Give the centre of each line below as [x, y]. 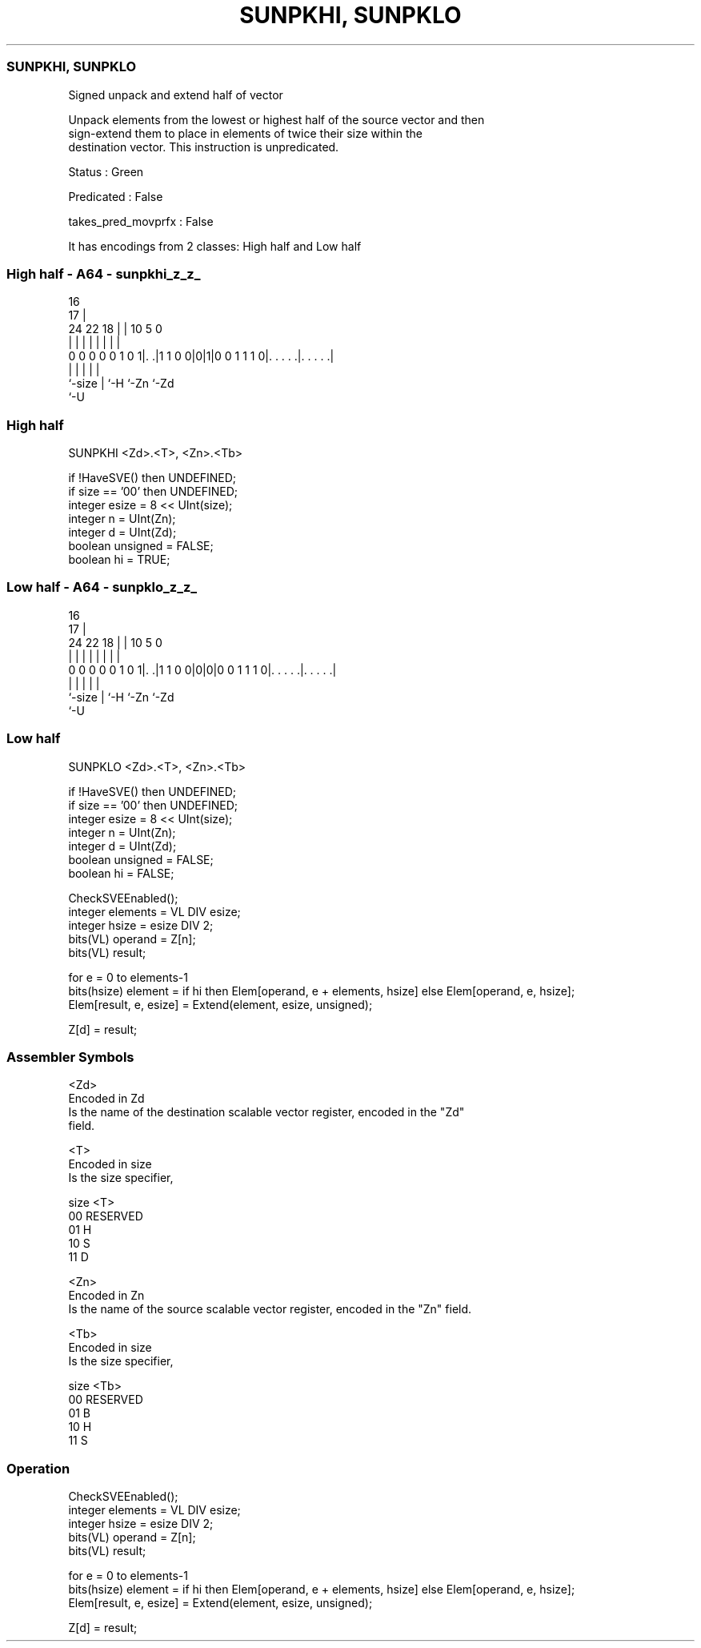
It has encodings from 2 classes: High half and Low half [215, 246]
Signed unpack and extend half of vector [176, 94]
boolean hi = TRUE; [119, 559]
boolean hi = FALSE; [121, 873]
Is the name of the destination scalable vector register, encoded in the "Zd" [266, 1112]
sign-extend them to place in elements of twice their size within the [245, 133]
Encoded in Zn [106, 1296]
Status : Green [106, 171]
